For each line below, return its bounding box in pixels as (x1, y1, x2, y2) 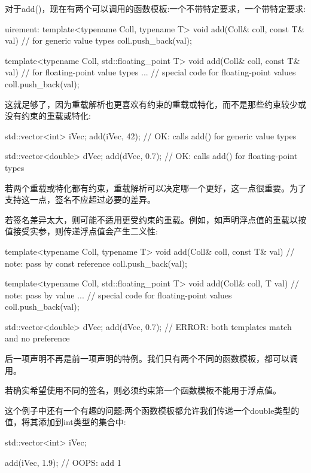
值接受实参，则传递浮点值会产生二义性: (5, 225, 158, 237)
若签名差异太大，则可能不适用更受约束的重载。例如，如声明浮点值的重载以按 (5, 213, 306, 225)
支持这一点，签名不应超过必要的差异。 (5, 193, 155, 206)
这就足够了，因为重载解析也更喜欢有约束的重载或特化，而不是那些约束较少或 (5, 97, 306, 110)
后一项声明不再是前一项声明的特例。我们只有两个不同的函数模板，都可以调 (5, 352, 298, 365)
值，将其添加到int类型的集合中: (5, 416, 126, 428)
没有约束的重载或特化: (5, 109, 91, 122)
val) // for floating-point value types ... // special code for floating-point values (5, 66, 296, 78)
